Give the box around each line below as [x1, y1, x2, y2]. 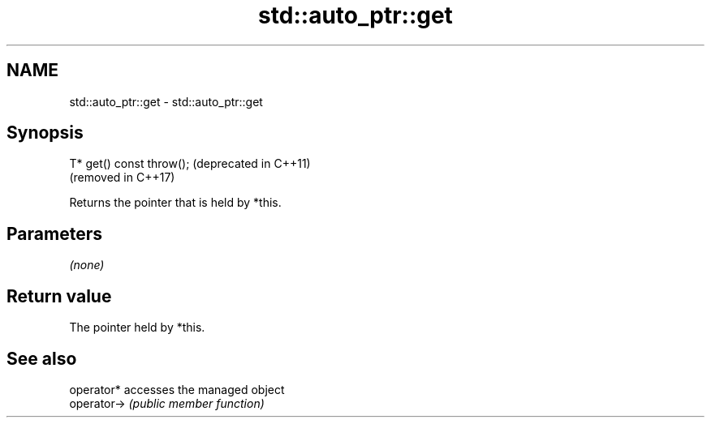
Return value [6, 285, 112, 306]
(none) [69, 258, 105, 272]
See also [6, 348, 77, 369]
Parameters [6, 223, 102, 244]
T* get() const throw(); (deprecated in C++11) [69, 156, 311, 171]
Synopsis [6, 122, 84, 143]
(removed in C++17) [69, 170, 175, 185]
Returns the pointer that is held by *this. [69, 195, 282, 210]
